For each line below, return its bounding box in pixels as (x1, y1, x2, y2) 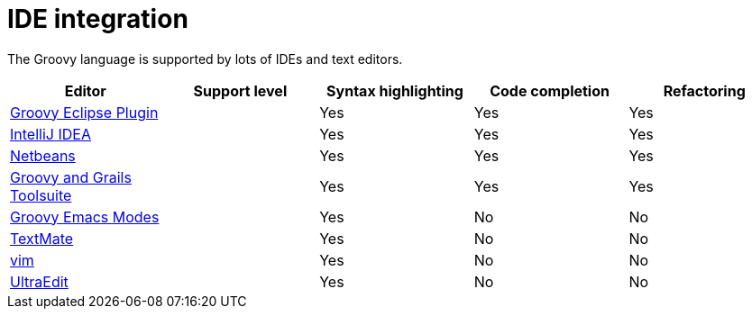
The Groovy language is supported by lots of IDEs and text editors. (7, 50, 403, 67)
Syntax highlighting (326, 81, 463, 100)
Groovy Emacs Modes (10, 207, 160, 226)
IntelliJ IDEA (10, 124, 91, 143)
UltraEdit (10, 272, 69, 291)
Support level (193, 81, 288, 100)
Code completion (490, 81, 610, 100)
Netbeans (10, 146, 76, 165)
